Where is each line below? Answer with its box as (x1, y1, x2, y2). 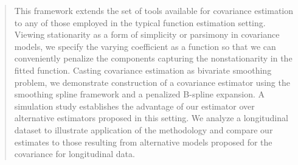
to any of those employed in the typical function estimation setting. (14, 16, 266, 29)
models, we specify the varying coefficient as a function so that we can (14, 40, 276, 52)
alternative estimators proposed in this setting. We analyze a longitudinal (14, 111, 288, 124)
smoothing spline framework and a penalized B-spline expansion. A (14, 88, 265, 100)
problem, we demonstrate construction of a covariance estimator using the (14, 75, 290, 88)
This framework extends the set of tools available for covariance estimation (14, 4, 294, 16)
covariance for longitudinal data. (14, 147, 135, 160)
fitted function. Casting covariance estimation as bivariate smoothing (14, 63, 272, 76)
